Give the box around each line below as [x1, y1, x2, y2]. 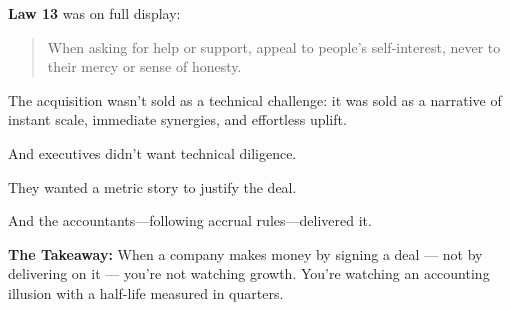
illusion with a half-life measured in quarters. [8, 282, 284, 303]
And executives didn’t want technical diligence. [8, 142, 297, 163]
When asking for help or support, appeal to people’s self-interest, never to [47, 36, 501, 57]
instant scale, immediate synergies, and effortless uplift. [8, 109, 347, 130]
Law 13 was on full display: [8, 3, 181, 23]
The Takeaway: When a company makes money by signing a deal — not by [8, 243, 483, 264]
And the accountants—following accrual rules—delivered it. [8, 210, 372, 231]
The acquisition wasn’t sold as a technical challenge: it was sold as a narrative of [8, 89, 502, 110]
